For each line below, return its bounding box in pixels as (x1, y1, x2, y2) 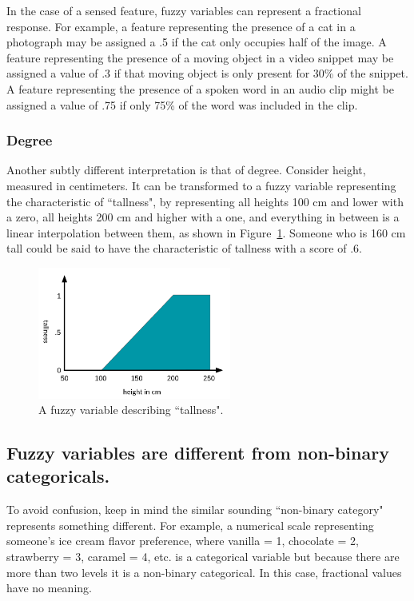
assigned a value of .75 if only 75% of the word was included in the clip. (6, 96, 358, 113)
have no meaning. (6, 579, 92, 596)
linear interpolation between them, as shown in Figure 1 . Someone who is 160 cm (6, 224, 406, 241)
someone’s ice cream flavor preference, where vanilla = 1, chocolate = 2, (6, 532, 359, 549)
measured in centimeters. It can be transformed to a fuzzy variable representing (6, 177, 396, 193)
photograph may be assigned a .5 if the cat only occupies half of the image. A (6, 34, 387, 50)
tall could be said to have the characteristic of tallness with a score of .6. (6, 240, 362, 257)
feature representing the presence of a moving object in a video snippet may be (6, 49, 394, 66)
